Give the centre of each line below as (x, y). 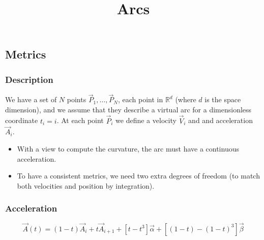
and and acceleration (221, 120)
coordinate (22, 120)
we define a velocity (146, 120)
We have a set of (31, 99)
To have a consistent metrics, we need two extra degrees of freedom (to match (138, 176)
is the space (223, 99)
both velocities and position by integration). (86, 185)
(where (186, 99)
